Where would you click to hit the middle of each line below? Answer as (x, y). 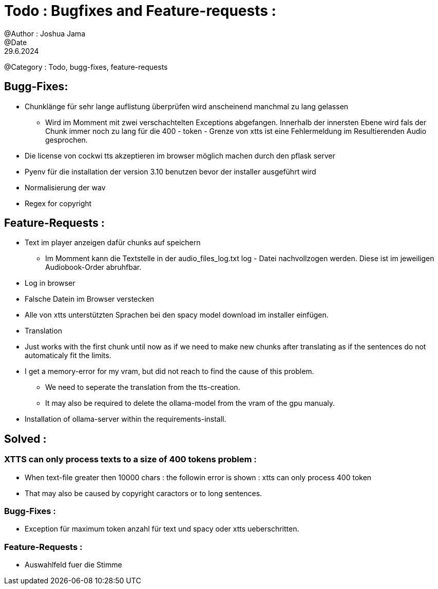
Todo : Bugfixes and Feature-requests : (140, 11)
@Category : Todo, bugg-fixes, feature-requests (86, 67)
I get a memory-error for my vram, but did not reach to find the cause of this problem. (169, 371)
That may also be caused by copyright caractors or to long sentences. (144, 493)
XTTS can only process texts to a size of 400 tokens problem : (130, 459)
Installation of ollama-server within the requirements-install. (126, 419)
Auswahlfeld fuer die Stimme (73, 565)
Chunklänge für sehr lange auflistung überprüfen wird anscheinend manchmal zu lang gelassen (187, 106)
